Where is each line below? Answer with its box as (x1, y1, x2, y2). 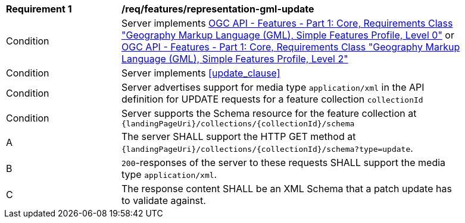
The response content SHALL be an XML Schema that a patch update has (121, 183, 452, 195)
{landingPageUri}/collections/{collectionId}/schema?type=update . (121, 142, 413, 154)
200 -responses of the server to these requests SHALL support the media (121, 157, 446, 168)
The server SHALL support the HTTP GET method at (121, 130, 356, 142)
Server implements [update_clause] (121, 67, 280, 79)
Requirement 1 (6, 3, 72, 15)
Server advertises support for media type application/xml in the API (121, 81, 425, 93)
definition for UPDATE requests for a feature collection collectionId (121, 93, 423, 105)
